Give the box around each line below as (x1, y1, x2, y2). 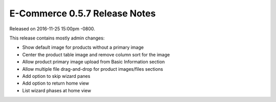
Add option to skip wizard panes (22, 73, 90, 79)
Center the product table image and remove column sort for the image (22, 51, 170, 57)
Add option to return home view (22, 80, 89, 87)
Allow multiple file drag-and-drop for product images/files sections (22, 66, 164, 72)
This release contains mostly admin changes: (9, 35, 105, 41)
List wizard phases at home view (22, 87, 91, 93)
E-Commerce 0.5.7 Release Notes (9, 8, 156, 19)
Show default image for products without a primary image (22, 44, 144, 51)
